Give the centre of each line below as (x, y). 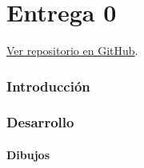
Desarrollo (40, 122)
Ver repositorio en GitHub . (72, 51)
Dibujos (28, 154)
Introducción (48, 86)
